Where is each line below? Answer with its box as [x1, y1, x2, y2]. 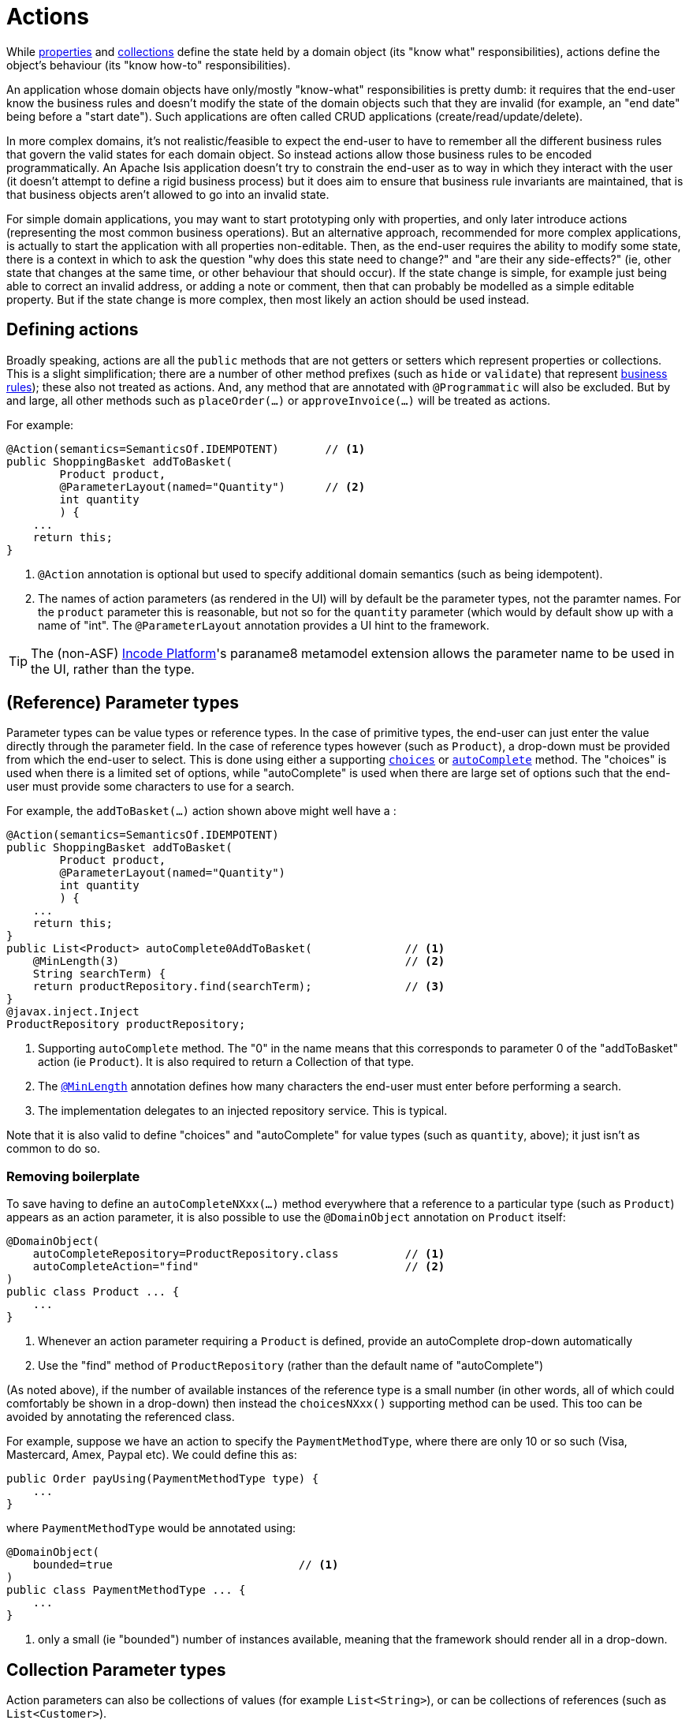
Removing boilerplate [6, 1168, 140, 1184]
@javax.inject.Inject [6, 1005, 140, 1019]
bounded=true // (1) [32, 1558, 339, 1572]
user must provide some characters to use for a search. [6, 780, 295, 794]
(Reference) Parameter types [6, 693, 239, 713]
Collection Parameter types [6, 1659, 226, 1680]
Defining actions [6, 320, 139, 340]
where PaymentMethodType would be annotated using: [6, 1521, 296, 1535]
